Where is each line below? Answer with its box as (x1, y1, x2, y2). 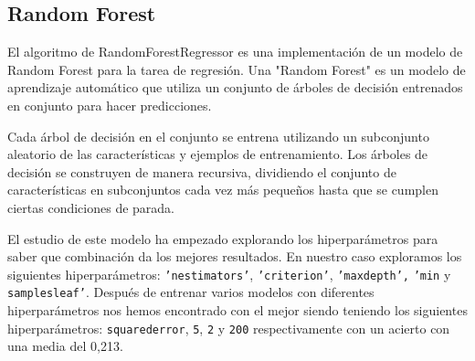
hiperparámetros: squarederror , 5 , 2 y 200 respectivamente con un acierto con (7, 318, 450, 337)
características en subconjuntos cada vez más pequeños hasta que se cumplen (7, 180, 438, 199)
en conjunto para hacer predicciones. (7, 95, 212, 114)
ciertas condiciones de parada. (7, 197, 175, 217)
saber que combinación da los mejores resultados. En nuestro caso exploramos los (7, 247, 462, 266)
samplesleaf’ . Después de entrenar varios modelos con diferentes (7, 282, 375, 302)
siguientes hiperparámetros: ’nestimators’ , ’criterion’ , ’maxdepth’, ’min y (7, 264, 451, 283)
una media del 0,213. (7, 336, 123, 356)
